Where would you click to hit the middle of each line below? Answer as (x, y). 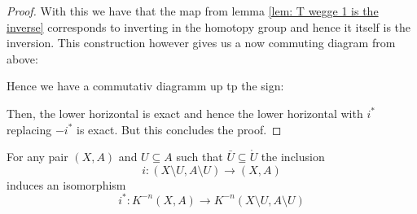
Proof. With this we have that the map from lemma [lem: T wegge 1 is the (193, 11)
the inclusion (293, 157)
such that (200, 157)
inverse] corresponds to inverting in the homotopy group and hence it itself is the (209, 26)
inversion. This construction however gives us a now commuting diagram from (201, 43)
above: (22, 58)
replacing (29, 129)
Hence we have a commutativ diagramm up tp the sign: (145, 86)
